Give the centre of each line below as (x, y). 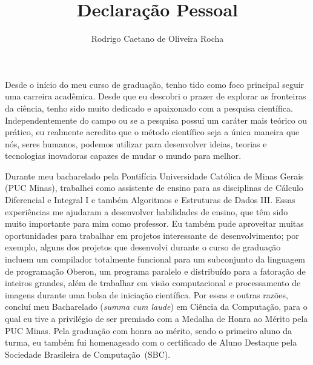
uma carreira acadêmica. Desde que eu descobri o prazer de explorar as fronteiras (156, 96)
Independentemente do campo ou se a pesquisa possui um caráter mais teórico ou (156, 120)
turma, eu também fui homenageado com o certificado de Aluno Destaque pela (151, 342)
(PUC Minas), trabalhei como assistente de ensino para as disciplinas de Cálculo (154, 188)
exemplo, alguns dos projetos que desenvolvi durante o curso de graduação (143, 247)
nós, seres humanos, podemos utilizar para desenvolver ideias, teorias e (136, 143)
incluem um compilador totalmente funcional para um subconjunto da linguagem (155, 259)
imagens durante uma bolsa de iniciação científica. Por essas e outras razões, (147, 294)
